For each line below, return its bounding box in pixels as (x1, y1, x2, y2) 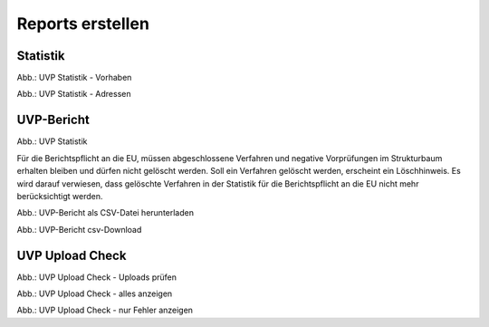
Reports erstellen (16, 14, 149, 34)
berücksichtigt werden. (16, 190, 103, 201)
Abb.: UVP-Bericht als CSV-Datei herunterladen (16, 207, 195, 218)
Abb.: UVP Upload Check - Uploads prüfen (16, 272, 177, 283)
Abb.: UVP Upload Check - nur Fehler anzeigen (16, 304, 194, 316)
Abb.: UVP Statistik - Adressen (16, 89, 131, 100)
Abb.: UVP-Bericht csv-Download (16, 224, 142, 235)
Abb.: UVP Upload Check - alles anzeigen (16, 288, 173, 299)
